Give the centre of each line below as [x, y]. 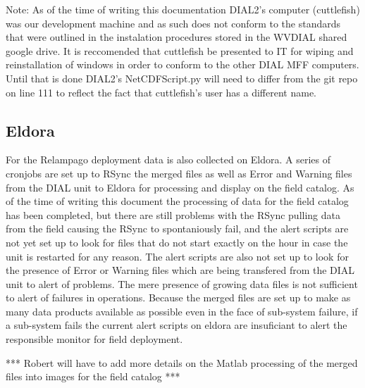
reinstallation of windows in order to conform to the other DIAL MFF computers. [182, 64]
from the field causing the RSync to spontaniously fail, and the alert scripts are [177, 229]
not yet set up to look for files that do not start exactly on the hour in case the [177, 242]
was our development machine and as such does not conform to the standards [173, 23]
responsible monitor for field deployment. [94, 339]
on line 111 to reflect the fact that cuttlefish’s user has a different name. [161, 92]
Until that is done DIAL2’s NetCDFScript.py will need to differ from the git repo [182, 78]
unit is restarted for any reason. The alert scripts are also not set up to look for [177, 256]
